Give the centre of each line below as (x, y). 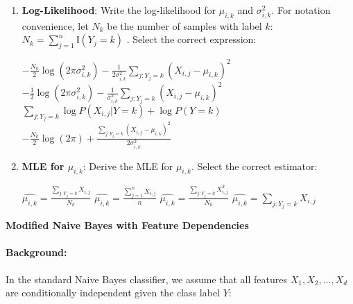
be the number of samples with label (184, 25)
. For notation (301, 10)
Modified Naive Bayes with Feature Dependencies (127, 225)
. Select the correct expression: (191, 39)
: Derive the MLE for (128, 166)
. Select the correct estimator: (255, 166)
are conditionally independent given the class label (113, 293)
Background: (36, 252)
